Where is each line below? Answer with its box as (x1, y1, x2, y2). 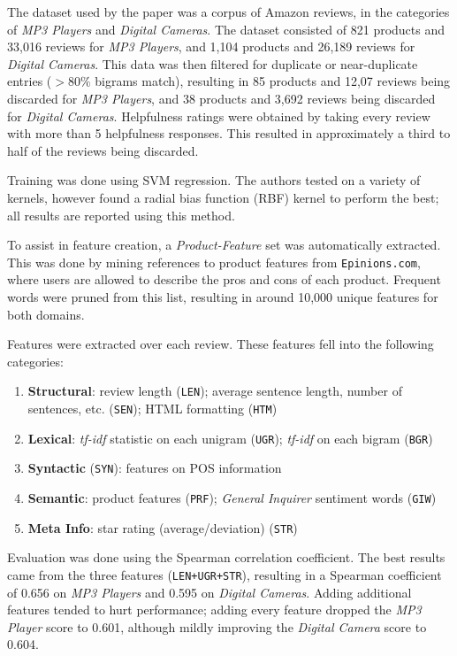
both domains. (7, 305, 85, 323)
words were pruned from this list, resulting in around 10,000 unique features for (7, 287, 438, 305)
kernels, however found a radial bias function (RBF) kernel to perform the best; (7, 188, 439, 206)
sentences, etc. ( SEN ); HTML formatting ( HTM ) (27, 399, 278, 417)
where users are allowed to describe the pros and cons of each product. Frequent (7, 270, 441, 289)
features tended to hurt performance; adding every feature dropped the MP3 (7, 600, 422, 619)
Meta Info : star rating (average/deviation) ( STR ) (27, 518, 298, 536)
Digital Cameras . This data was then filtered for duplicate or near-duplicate (7, 54, 418, 73)
